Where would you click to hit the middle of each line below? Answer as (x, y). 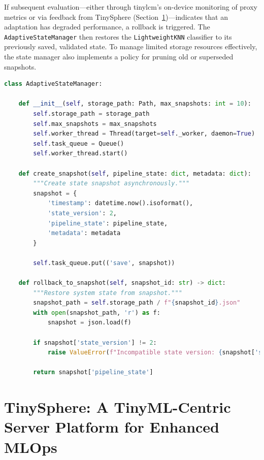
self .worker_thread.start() (80, 154)
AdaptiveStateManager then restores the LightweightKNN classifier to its (118, 36)
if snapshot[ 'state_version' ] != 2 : (95, 342)
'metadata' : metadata (84, 233)
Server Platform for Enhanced (112, 427)
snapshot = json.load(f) (89, 323)
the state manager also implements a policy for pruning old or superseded (119, 57)
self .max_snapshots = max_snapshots (95, 124)
